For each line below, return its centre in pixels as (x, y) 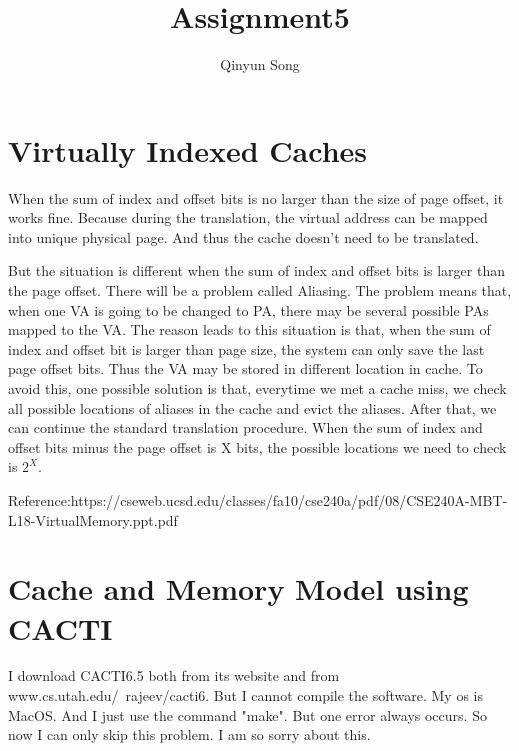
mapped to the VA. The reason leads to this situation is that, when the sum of (249, 329)
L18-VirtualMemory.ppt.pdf (93, 519)
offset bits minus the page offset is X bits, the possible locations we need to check (257, 446)
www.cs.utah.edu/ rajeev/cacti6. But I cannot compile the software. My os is (245, 695)
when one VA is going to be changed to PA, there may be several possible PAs (248, 309)
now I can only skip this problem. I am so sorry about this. (189, 734)
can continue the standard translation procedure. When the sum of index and (245, 427)
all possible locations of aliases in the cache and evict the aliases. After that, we (252, 407)
